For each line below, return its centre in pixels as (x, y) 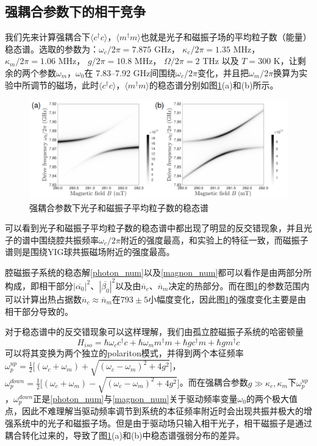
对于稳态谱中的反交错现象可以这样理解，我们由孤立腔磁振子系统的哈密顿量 (154, 332)
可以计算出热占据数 (43, 299)
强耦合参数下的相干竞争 (75, 11)
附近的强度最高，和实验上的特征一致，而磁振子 (214, 239)
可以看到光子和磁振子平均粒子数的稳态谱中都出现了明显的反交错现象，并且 (154, 228)
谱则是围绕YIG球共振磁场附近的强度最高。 (90, 252)
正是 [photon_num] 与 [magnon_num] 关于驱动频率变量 (135, 398)
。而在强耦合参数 (214, 382)
